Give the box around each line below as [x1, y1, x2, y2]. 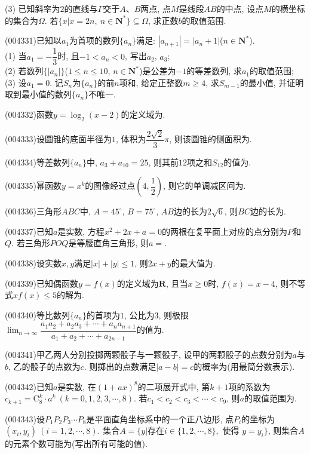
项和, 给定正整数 [119, 76, 183, 88]
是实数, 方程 [57, 225, 105, 237]
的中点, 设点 [216, 2, 264, 14]
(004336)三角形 [5, 205, 62, 217]
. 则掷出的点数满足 [84, 360, 156, 372]
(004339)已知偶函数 [5, 277, 78, 289]
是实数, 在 [57, 380, 96, 392]
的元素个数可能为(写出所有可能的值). [5, 437, 148, 450]
